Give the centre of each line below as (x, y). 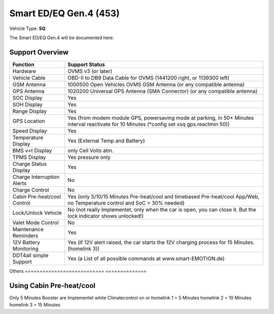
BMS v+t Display (32, 150)
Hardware (24, 71)
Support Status (86, 65)
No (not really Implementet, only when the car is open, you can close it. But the (162, 209)
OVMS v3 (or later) (90, 71)
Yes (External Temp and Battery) (106, 141)
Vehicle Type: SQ (27, 28)
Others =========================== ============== (78, 271)
